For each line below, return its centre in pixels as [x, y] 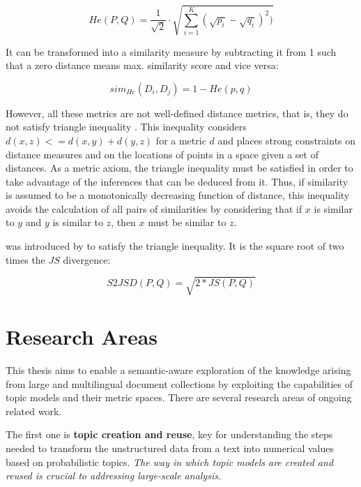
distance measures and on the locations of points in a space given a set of [162, 154]
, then [123, 222]
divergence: [87, 259]
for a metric [181, 140]
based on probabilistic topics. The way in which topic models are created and [170, 462]
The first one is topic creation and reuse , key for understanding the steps [169, 434]
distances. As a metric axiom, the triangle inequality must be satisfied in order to [179, 168]
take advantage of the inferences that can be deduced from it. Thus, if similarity [177, 181]
